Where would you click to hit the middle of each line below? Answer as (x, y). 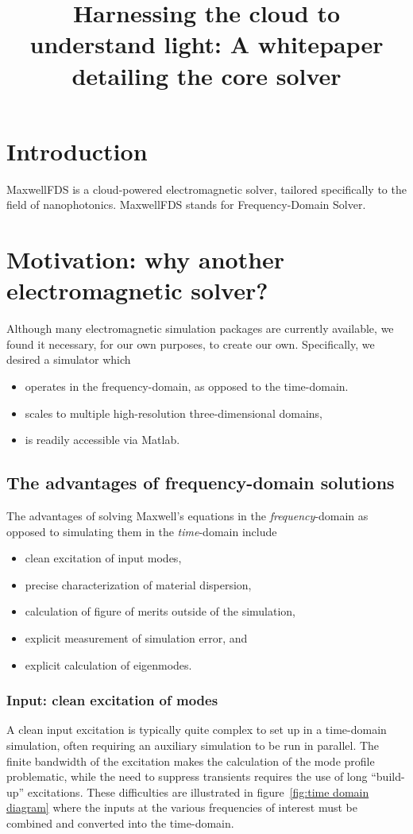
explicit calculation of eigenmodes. (108, 664)
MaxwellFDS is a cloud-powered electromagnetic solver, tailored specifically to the (206, 189)
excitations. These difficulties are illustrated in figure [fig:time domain (198, 792)
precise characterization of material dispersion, (138, 584)
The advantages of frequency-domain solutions (201, 483)
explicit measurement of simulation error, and (136, 637)
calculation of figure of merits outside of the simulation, (160, 611)
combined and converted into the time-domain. (120, 822)
